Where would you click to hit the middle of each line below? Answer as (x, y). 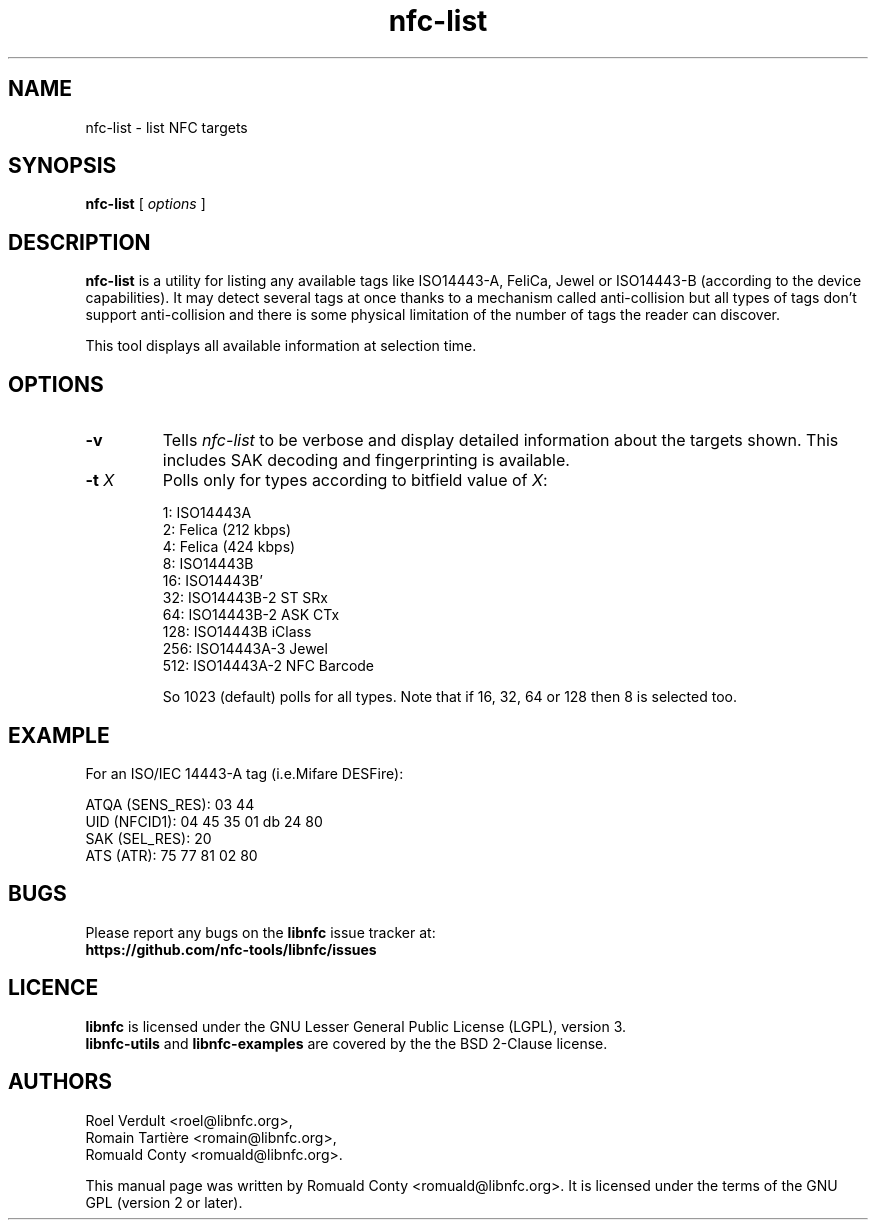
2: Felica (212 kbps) (227, 530)
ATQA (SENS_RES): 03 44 (170, 804)
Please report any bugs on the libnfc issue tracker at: (260, 932)
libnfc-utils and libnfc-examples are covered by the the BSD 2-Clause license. (346, 1043)
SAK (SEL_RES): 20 (148, 838)
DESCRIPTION (79, 242)
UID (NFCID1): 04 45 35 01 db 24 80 (204, 821)
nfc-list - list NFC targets (166, 127)
